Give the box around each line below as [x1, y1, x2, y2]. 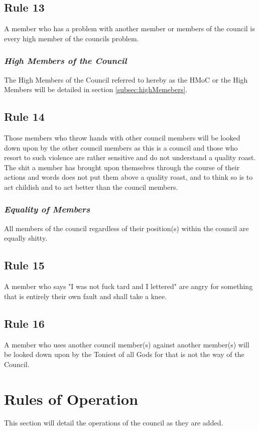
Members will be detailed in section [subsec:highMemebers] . [4, 84, 188, 95]
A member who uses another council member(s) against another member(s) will [4, 339, 249, 349]
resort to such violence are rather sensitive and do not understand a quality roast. [4, 152, 256, 163]
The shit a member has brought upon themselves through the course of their [4, 162, 240, 172]
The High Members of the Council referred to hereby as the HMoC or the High [4, 74, 248, 85]
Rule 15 [4, 257, 45, 273]
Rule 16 [4, 315, 45, 331]
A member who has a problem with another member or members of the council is [4, 23, 255, 34]
